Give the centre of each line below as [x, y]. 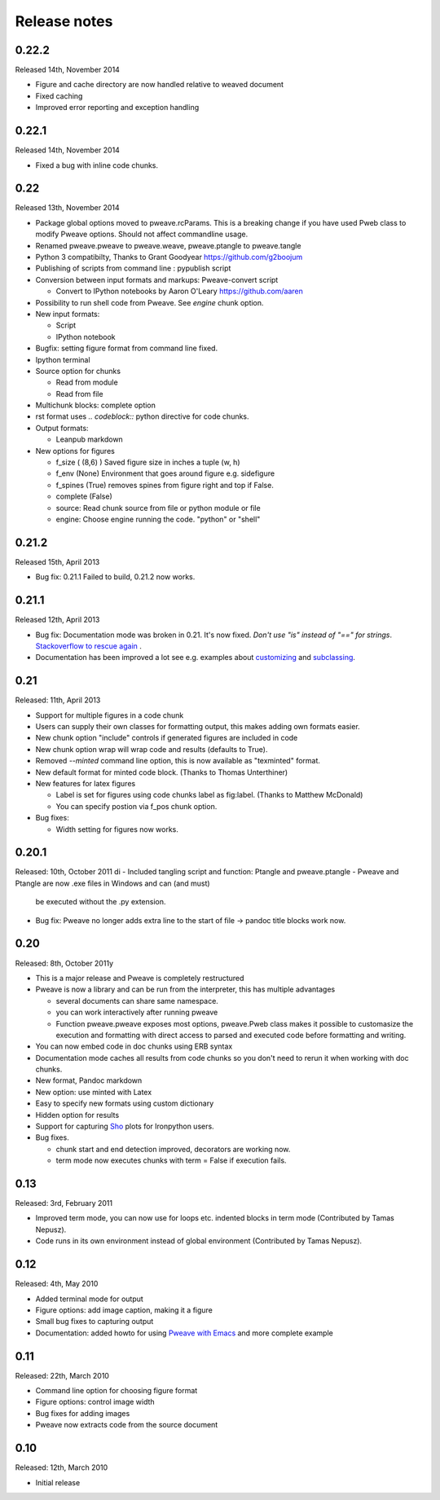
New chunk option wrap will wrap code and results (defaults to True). [152, 749]
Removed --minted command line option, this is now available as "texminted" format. [178, 761]
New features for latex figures [86, 783]
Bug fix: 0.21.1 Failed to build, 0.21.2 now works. [115, 577]
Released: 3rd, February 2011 [64, 1203]
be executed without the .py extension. [101, 902]
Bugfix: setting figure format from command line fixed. [127, 348]
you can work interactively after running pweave [137, 1012]
